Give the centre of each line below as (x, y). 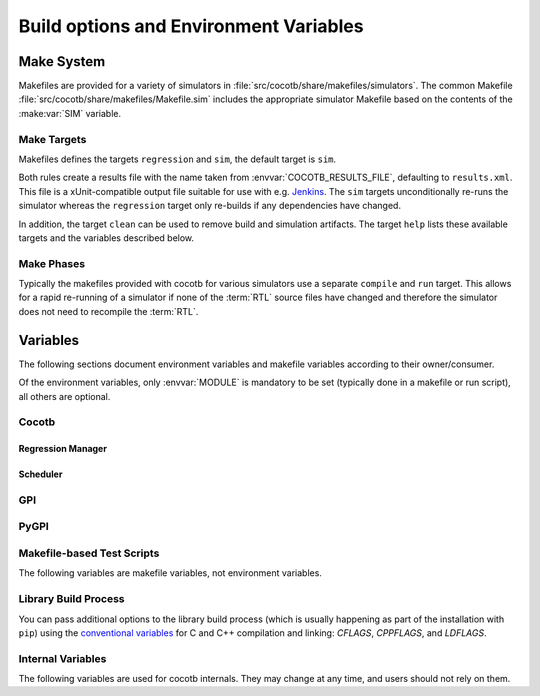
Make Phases (51, 263)
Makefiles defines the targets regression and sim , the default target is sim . (177, 159)
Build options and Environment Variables (191, 26)
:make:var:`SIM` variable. (70, 113)
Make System (62, 61)
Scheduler (40, 474)
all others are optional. (64, 396)
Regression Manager (62, 449)
